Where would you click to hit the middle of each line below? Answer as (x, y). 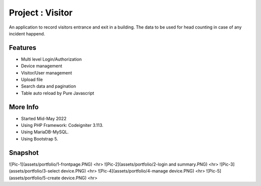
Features (22, 48)
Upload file (32, 79)
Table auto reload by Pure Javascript (58, 93)
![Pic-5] (214, 171)
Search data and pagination (49, 86)
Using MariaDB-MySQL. (45, 132)
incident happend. (27, 33)
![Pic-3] (227, 164)
